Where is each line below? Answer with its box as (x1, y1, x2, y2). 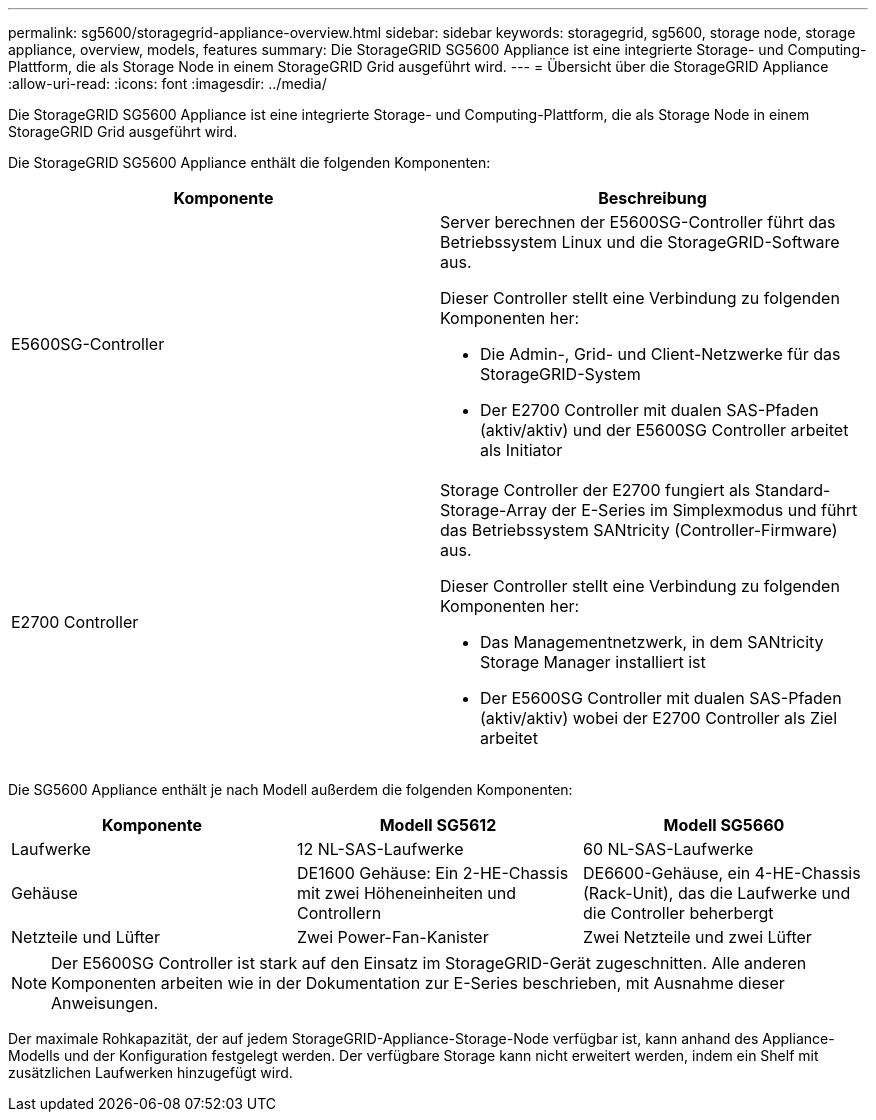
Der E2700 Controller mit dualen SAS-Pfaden (480, 400, 819, 420)
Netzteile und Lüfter (11, 927, 160, 947)
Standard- (754, 480, 831, 500)
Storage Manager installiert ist (480, 652, 706, 672)
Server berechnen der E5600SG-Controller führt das (440, 212, 836, 232)
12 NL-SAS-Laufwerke (296, 839, 464, 859)
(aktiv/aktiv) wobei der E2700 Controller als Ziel (480, 708, 838, 728)
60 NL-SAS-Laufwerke (582, 839, 754, 859)
